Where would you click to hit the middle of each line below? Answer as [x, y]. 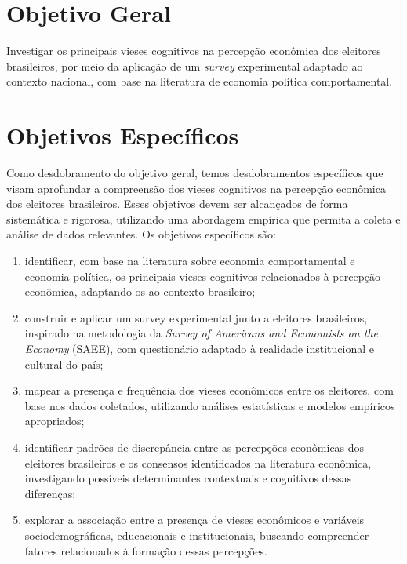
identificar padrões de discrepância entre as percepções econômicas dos [194, 447]
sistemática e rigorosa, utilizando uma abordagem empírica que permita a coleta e [203, 218]
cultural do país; [64, 364]
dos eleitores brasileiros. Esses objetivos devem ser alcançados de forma [177, 204]
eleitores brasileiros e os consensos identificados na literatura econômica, [198, 462]
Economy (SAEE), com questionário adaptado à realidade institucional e [200, 348]
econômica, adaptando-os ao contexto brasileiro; [140, 291]
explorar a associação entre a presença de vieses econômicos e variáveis [194, 520]
